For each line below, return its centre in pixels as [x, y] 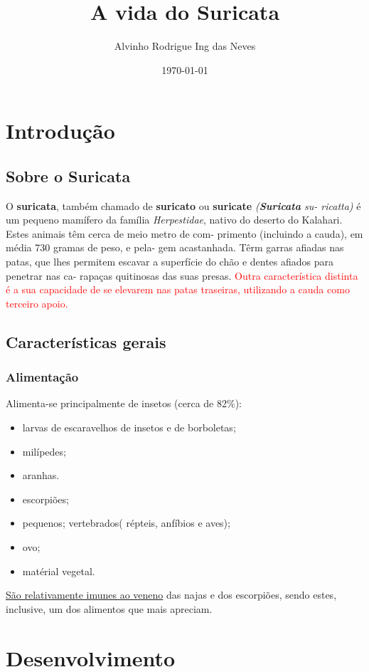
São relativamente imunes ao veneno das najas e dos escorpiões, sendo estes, [171, 595]
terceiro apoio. [37, 303]
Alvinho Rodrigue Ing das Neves [185, 46]
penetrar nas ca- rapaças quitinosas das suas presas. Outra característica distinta [182, 275]
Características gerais [86, 341]
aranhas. [41, 475]
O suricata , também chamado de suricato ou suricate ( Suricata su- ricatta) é [183, 205]
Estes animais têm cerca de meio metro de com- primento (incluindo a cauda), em [184, 233]
